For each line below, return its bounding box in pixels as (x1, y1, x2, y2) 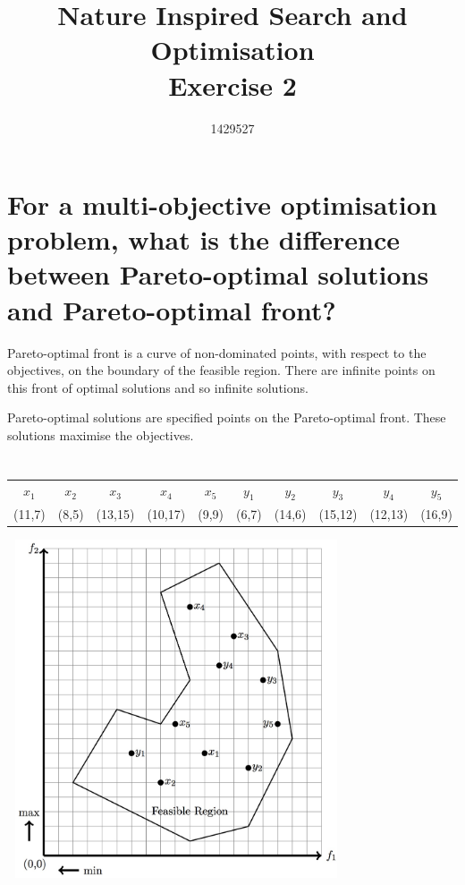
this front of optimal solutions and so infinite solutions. (7, 378, 309, 396)
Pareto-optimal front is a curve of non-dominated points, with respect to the (7, 343, 427, 362)
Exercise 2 (168, 66, 297, 103)
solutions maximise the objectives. (7, 425, 194, 444)
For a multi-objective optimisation (7, 186, 437, 223)
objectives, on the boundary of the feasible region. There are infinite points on (7, 361, 435, 379)
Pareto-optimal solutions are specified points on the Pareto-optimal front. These (7, 408, 446, 427)
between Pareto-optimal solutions (7, 256, 429, 293)
